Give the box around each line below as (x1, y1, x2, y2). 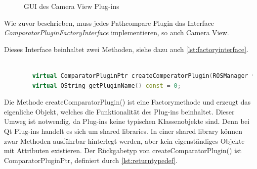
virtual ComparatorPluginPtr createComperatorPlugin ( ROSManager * (32, 72, 256, 79)
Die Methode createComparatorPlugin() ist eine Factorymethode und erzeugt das (4, 97, 251, 107)
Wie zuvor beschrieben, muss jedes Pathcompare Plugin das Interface (4, 17, 214, 28)
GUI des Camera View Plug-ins (24, 1, 119, 11)
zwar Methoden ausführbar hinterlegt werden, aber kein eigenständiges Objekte (4, 135, 245, 146)
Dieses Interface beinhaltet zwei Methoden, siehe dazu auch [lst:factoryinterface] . (4, 44, 249, 54)
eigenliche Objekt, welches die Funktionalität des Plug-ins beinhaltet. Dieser (4, 106, 235, 116)
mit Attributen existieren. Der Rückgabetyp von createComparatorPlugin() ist (4, 145, 242, 156)
